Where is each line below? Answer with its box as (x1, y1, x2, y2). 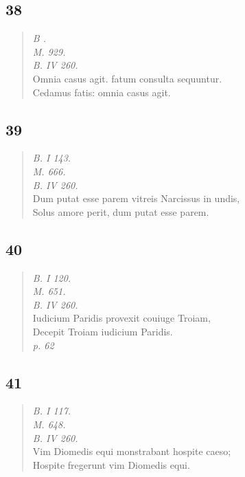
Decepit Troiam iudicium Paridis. (32, 324, 173, 338)
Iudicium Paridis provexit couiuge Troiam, (32, 311, 211, 325)
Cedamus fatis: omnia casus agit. (32, 85, 171, 99)
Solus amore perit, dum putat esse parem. (32, 204, 209, 219)
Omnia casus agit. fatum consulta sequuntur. (32, 71, 222, 85)
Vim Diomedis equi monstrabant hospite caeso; (32, 444, 231, 458)
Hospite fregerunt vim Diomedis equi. (32, 457, 190, 472)
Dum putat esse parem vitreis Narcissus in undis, (32, 191, 240, 206)
